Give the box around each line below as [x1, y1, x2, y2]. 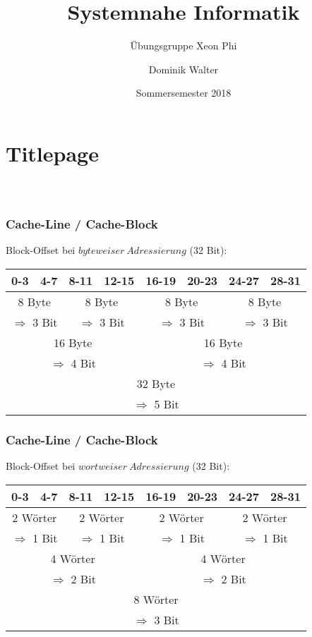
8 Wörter [133, 590, 179, 607]
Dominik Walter [148, 61, 219, 76]
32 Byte [136, 375, 176, 392]
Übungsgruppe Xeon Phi [130, 38, 237, 53]
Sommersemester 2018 [136, 85, 232, 100]
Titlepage [6, 138, 99, 167]
